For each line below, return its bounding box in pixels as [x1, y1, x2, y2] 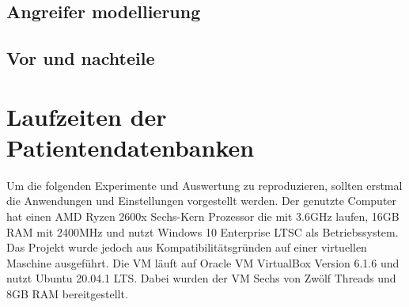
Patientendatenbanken [6, 131, 255, 163]
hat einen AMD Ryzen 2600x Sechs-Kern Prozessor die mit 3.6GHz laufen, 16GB [6, 208, 400, 225]
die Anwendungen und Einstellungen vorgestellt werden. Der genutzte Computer [6, 192, 397, 209]
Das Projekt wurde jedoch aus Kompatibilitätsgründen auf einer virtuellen [6, 239, 367, 256]
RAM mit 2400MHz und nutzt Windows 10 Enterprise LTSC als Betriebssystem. [6, 223, 399, 240]
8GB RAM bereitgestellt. [6, 286, 128, 302]
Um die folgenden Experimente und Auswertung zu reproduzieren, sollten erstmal [6, 176, 403, 193]
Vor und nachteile [6, 46, 155, 70]
